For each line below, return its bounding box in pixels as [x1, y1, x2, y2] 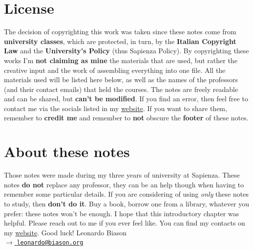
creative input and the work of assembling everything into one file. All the [4, 65, 226, 75]
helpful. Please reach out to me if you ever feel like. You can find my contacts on [4, 218, 245, 228]
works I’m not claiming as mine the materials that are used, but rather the [4, 55, 237, 65]
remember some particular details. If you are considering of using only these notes [4, 189, 249, 199]
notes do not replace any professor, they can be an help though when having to [4, 179, 244, 189]
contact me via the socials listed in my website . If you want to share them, [4, 103, 227, 113]
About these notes [4, 141, 130, 161]
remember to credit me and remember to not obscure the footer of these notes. [4, 113, 249, 123]
